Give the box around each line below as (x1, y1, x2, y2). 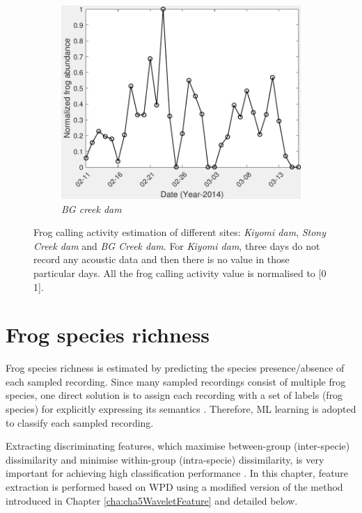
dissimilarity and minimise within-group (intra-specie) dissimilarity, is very (6, 452, 324, 466)
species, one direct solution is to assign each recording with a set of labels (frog (6, 388, 343, 402)
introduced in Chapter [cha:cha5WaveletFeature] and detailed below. (6, 493, 298, 507)
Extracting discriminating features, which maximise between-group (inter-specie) (6, 439, 350, 453)
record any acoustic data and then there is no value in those (33, 252, 290, 267)
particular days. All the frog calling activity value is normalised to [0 (33, 265, 326, 280)
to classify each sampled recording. (6, 415, 154, 429)
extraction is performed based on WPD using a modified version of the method (6, 480, 343, 494)
